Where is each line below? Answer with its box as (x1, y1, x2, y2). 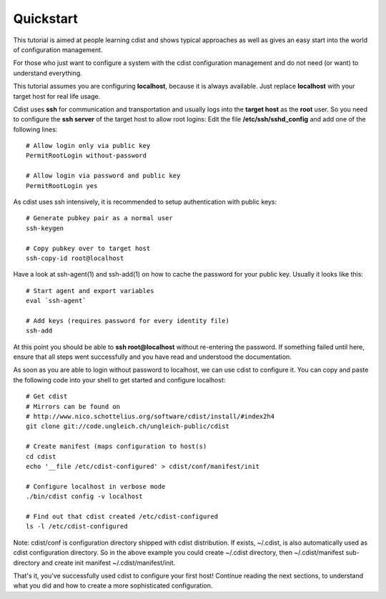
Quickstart (13, 11, 79, 26)
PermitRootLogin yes (26, 182, 98, 189)
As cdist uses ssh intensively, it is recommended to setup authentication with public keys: (13, 197, 277, 207)
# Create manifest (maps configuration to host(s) (26, 442, 207, 450)
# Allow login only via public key (26, 142, 151, 150)
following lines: (13, 125, 58, 134)
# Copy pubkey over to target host (26, 244, 151, 252)
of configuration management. (13, 45, 103, 54)
